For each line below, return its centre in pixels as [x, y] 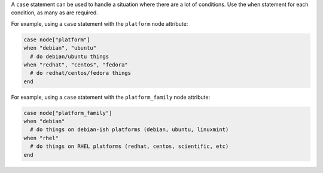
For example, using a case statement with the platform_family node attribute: [111, 97]
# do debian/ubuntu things [70, 56]
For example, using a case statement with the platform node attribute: [100, 23]
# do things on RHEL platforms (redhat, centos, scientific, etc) [129, 146]
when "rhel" [41, 138]
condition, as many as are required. [54, 13]
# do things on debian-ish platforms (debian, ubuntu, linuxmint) [129, 130]
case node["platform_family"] [68, 113]
